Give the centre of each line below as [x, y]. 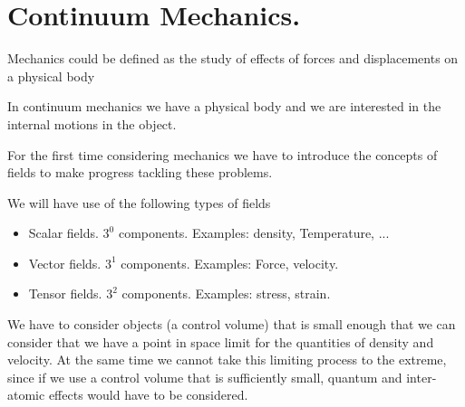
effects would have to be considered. [148, 395]
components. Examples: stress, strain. [226, 293]
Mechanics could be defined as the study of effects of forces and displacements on [233, 58]
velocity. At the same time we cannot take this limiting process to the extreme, [227, 360]
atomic [26, 395]
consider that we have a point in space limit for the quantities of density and [221, 341]
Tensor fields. [65, 293]
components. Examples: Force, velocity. [230, 263]
